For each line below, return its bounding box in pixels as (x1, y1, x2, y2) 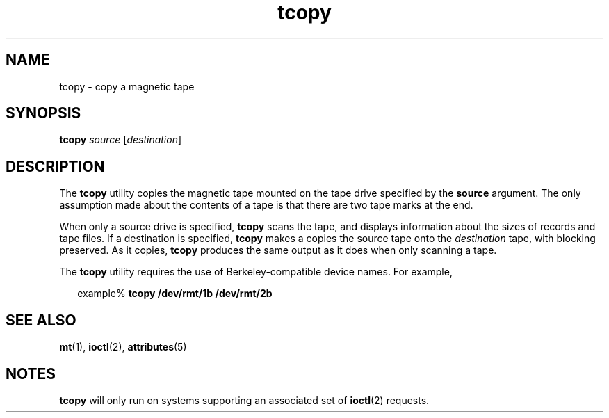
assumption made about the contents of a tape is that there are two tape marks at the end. (59, 199, 473, 211)
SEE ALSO (6, 311, 76, 329)
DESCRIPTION (6, 157, 105, 175)
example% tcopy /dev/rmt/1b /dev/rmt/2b (77, 287, 273, 300)
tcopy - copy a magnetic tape (59, 80, 195, 93)
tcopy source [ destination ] (59, 134, 182, 146)
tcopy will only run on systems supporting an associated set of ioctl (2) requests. (59, 394, 430, 406)
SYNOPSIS (6, 104, 81, 122)
